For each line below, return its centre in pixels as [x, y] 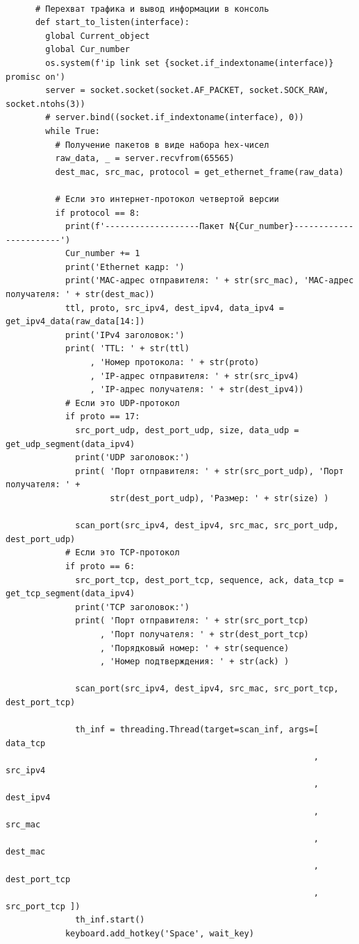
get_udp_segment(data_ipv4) [70, 444]
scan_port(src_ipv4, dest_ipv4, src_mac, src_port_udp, [207, 526]
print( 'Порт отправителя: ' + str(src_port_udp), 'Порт [209, 471]
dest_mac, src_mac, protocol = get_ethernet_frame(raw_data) [199, 172]
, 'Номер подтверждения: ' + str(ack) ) [195, 662]
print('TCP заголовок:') [132, 607]
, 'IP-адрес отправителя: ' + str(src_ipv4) [194, 376]
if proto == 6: [100, 566]
